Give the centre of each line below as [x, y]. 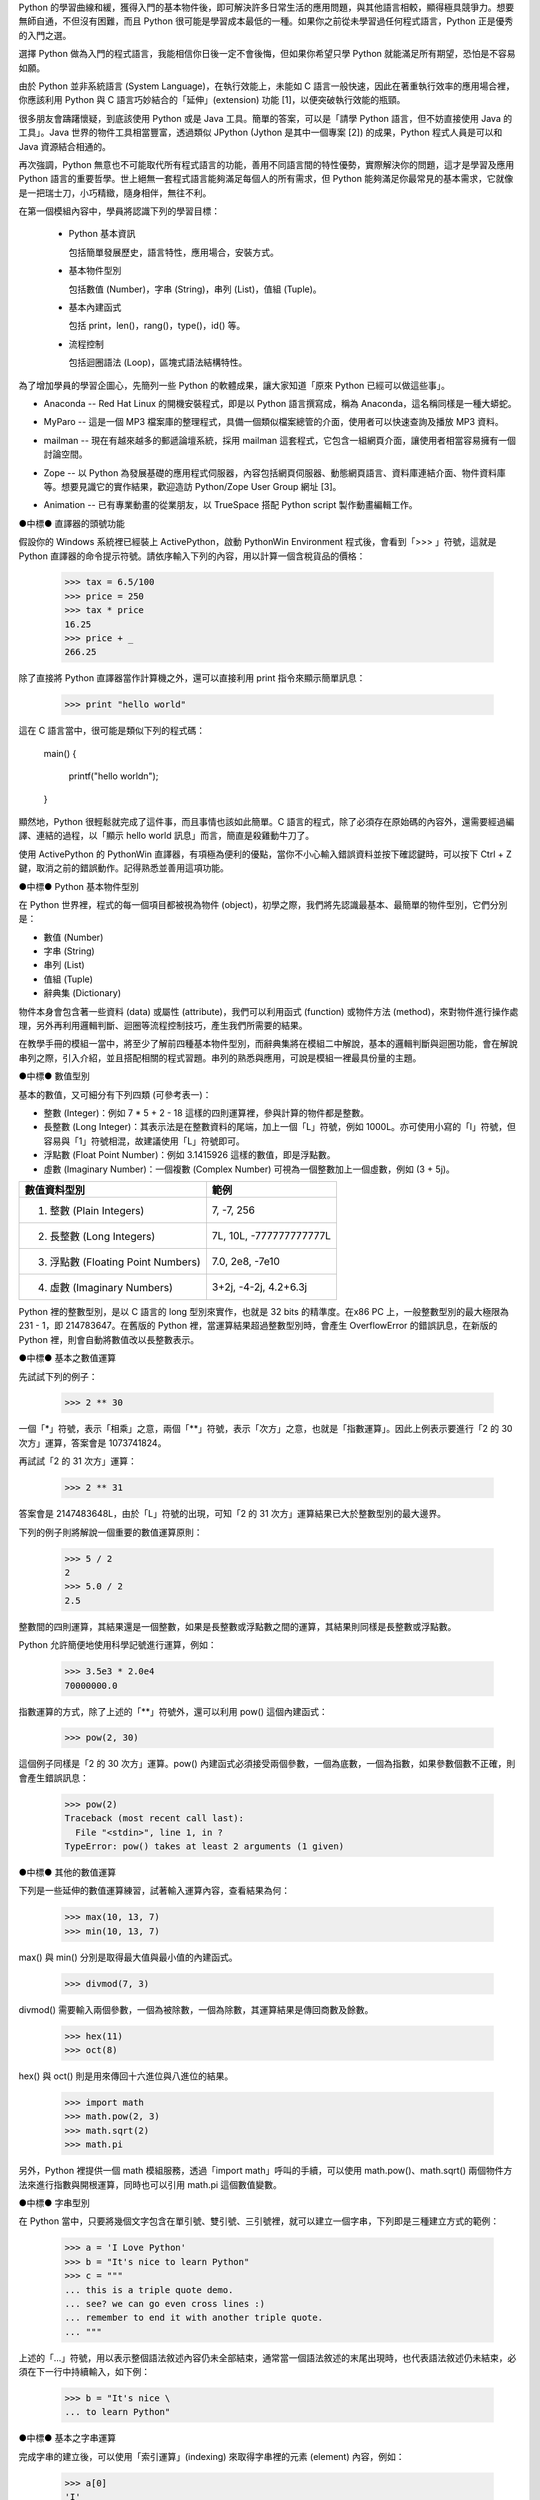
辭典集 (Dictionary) [82, 993]
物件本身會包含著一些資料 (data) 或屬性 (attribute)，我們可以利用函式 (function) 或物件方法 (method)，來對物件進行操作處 [268, 1011]
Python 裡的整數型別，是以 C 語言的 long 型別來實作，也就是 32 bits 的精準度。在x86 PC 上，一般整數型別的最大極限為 [263, 1311]
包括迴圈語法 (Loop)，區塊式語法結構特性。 [158, 362]
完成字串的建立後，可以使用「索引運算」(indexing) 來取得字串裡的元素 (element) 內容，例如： [211, 2456]
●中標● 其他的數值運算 [67, 1872]
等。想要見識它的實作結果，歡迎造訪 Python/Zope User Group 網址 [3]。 [192, 486]
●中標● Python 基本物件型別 [79, 886]
